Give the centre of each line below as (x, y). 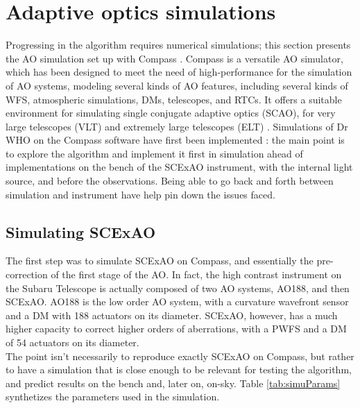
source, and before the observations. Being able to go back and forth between (170, 181)
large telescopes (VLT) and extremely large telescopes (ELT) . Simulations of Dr (177, 126)
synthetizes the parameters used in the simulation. (113, 397)
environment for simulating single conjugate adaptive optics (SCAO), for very (171, 113)
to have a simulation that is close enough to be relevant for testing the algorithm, (179, 369)
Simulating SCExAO (81, 231)
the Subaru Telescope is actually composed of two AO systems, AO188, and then (178, 288)
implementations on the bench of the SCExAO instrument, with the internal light (179, 167)
